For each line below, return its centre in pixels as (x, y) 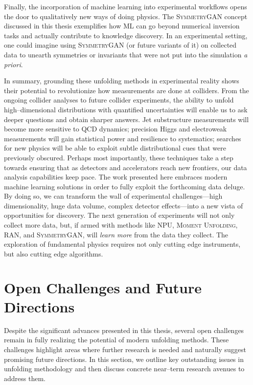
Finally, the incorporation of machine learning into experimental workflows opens (126, 6)
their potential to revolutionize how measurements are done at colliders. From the (126, 90)
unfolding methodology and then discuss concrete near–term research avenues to (124, 369)
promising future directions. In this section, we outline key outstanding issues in (124, 359)
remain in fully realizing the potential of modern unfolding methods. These (116, 340)
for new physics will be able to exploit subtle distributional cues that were (115, 148)
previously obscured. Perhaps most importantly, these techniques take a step (119, 157)
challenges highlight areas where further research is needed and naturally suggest (125, 349)
